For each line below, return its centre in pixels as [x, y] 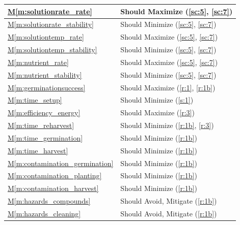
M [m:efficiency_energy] [44, 112]
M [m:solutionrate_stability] [51, 24]
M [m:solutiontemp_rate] [46, 37]
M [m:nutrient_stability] [45, 74]
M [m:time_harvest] [38, 150]
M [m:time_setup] [35, 100]
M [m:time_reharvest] [41, 125]
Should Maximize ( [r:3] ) [157, 112]
